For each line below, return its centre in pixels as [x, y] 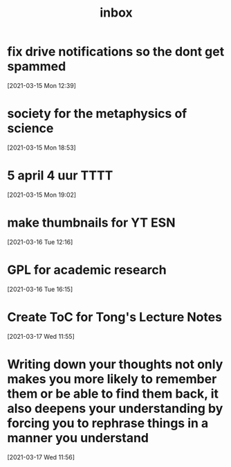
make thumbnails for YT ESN [91, 222]
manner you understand [78, 438]
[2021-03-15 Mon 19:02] [42, 195]
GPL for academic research [87, 270]
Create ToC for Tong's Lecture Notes [115, 317]
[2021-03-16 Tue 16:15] [40, 289]
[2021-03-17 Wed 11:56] [41, 457]
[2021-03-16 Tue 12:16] [40, 242]
